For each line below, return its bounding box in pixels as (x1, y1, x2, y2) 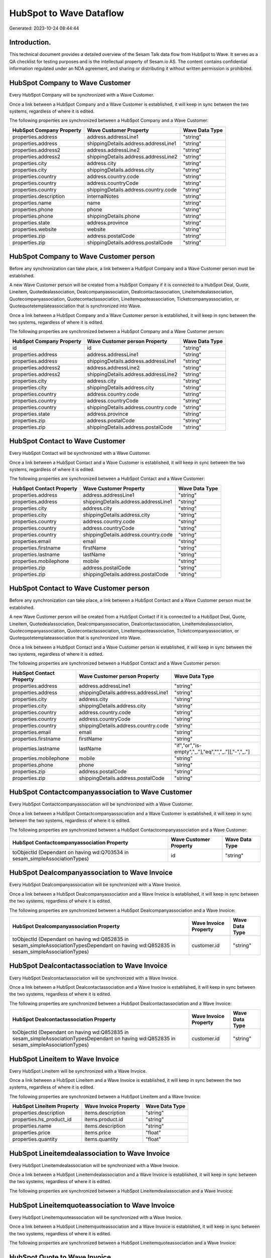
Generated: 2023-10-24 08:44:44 (9, 25, 79, 31)
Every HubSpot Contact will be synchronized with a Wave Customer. (9, 450, 151, 456)
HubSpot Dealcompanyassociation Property (12, 923, 120, 929)
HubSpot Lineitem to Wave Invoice (9, 1055, 119, 1063)
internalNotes (87, 193, 119, 200)
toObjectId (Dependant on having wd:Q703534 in (12, 848, 129, 855)
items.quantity (84, 1136, 118, 1143)
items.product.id (84, 1116, 123, 1123)
